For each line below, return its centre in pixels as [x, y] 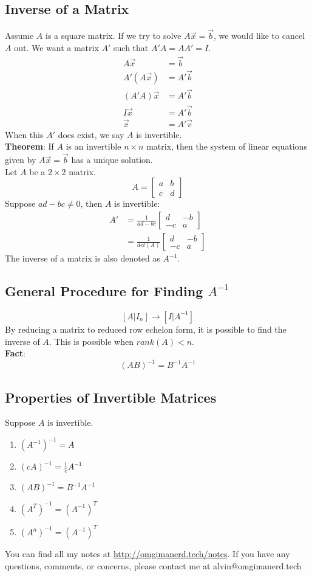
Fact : [15, 353]
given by [21, 160]
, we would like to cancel [259, 36]
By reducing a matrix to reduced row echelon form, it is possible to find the [146, 329]
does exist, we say [91, 134]
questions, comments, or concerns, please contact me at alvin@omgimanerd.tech [153, 565]
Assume [19, 36]
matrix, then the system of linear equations [227, 146]
